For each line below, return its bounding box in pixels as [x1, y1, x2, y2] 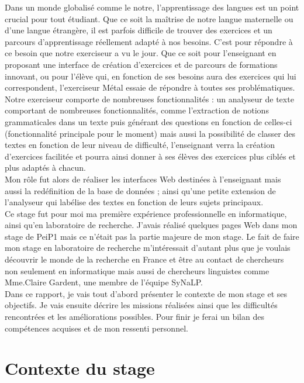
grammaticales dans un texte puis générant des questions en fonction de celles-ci [5, 115, 292, 127]
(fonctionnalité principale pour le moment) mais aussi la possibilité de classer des [5, 127, 295, 139]
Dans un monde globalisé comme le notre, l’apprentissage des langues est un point [5, 1, 299, 13]
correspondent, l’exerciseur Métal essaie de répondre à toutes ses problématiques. [5, 81, 295, 94]
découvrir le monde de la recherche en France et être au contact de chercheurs [5, 253, 284, 265]
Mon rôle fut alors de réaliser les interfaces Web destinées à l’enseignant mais [5, 172, 281, 185]
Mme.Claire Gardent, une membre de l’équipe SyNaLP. [5, 276, 203, 288]
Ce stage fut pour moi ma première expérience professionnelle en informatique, [5, 207, 287, 219]
